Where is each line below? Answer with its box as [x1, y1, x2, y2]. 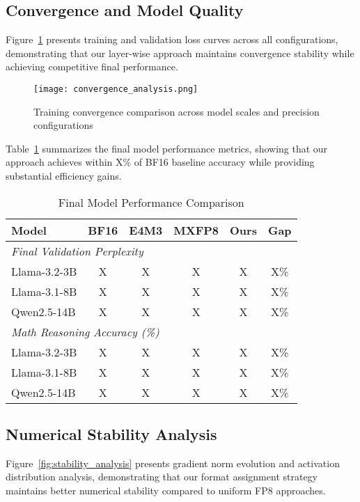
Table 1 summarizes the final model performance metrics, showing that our [6, 141, 328, 155]
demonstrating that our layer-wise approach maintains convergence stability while [6, 45, 354, 60]
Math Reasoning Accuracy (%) [11, 323, 159, 340]
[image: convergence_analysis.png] [33, 84, 198, 94]
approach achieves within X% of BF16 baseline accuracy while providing [6, 155, 315, 169]
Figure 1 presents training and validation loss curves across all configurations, [6, 32, 338, 47]
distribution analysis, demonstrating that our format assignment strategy [6, 469, 318, 484]
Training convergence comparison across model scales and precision [33, 104, 320, 118]
